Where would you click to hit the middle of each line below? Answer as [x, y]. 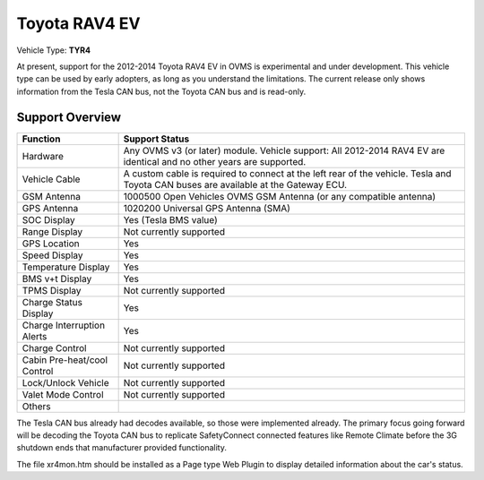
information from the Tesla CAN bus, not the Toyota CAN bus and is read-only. [161, 91]
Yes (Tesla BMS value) [171, 219]
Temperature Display [66, 267]
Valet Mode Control [63, 394]
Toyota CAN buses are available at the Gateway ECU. [235, 184]
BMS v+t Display [57, 279]
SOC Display [48, 219]
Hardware [43, 156]
